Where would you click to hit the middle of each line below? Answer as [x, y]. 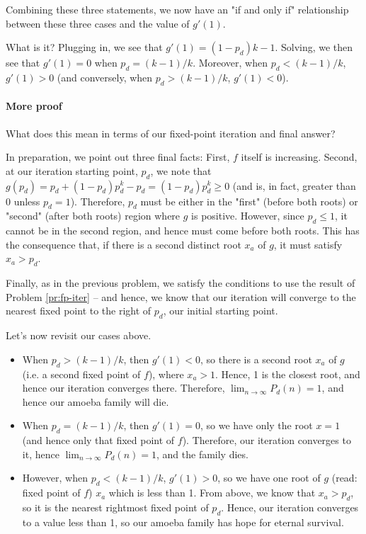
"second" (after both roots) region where [93, 216]
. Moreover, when [230, 63]
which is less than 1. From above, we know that [212, 493]
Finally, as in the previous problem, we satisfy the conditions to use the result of [181, 283]
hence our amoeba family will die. [96, 401]
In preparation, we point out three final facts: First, [118, 157]
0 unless [23, 201]
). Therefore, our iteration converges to [267, 440]
